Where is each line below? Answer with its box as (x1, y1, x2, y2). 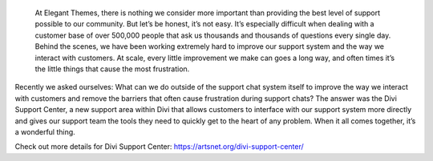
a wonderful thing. (14, 127, 75, 136)
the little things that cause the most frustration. (34, 64, 190, 74)
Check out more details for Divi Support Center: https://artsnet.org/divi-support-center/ (14, 142, 304, 151)
